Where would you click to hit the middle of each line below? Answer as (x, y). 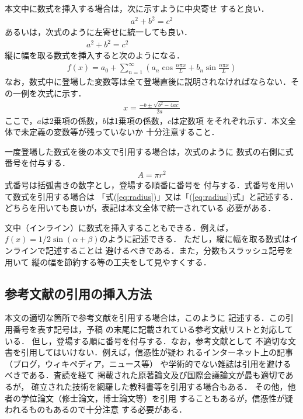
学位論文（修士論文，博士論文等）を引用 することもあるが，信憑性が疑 (157, 398)
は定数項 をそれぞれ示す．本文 (229, 120)
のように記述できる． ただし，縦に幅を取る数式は (195, 239)
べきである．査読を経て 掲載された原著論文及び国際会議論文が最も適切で (145, 375)
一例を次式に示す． (49, 93)
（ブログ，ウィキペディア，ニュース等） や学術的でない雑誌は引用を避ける (148, 363)
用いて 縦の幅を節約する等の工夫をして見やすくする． (108, 262)
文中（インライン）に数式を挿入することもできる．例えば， (119, 227)
